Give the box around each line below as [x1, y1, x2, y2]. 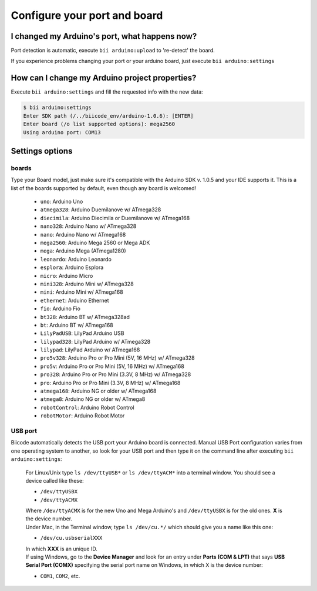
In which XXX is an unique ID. [25, 545, 98, 552]
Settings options [11, 146, 73, 156]
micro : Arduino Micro [40, 272, 93, 279]
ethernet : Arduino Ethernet [40, 297, 109, 304]
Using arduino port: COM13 [23, 129, 101, 135]
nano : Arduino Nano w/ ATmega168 [40, 231, 126, 238]
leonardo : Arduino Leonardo [40, 255, 112, 263]
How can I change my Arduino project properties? [11, 73, 197, 83]
